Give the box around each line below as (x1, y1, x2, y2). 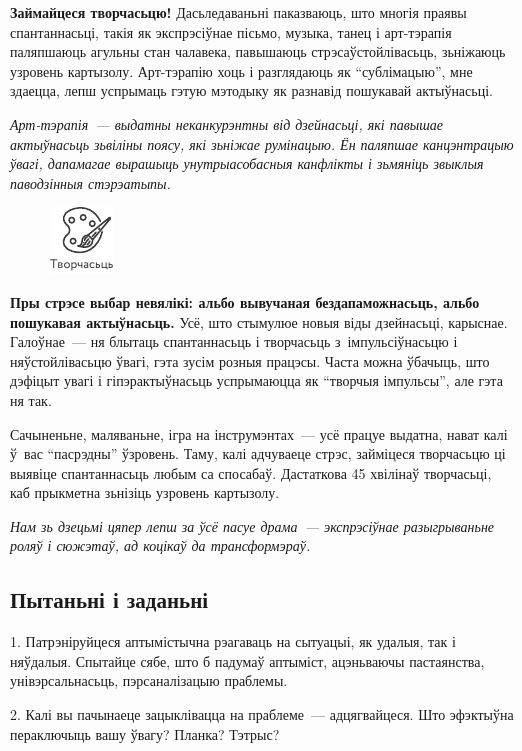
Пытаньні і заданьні (10, 584, 209, 615)
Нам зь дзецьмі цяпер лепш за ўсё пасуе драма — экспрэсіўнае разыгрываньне (10, 515, 495, 536)
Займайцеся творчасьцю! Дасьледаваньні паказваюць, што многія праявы (10, 2, 467, 22)
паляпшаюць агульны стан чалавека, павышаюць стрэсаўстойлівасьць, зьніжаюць (10, 41, 506, 62)
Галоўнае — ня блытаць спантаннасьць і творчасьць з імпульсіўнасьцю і (10, 331, 458, 352)
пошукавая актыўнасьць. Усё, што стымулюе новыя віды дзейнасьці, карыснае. (10, 311, 508, 332)
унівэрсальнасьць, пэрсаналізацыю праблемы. (10, 670, 288, 691)
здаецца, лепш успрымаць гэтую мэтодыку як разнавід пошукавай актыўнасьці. (10, 80, 493, 101)
